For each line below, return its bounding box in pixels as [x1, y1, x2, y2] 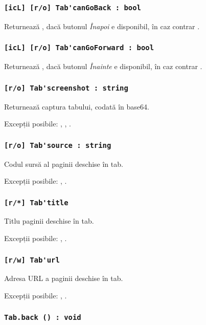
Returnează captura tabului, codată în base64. [4, 101, 149, 112]
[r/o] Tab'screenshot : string [4, 83, 128, 92]
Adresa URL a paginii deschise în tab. [4, 273, 123, 284]
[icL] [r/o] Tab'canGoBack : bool [4, 3, 141, 12]
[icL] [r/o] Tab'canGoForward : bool [4, 44, 154, 52]
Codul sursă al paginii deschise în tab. [4, 158, 123, 169]
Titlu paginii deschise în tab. [4, 215, 94, 226]
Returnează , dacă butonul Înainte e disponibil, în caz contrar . [4, 61, 202, 72]
